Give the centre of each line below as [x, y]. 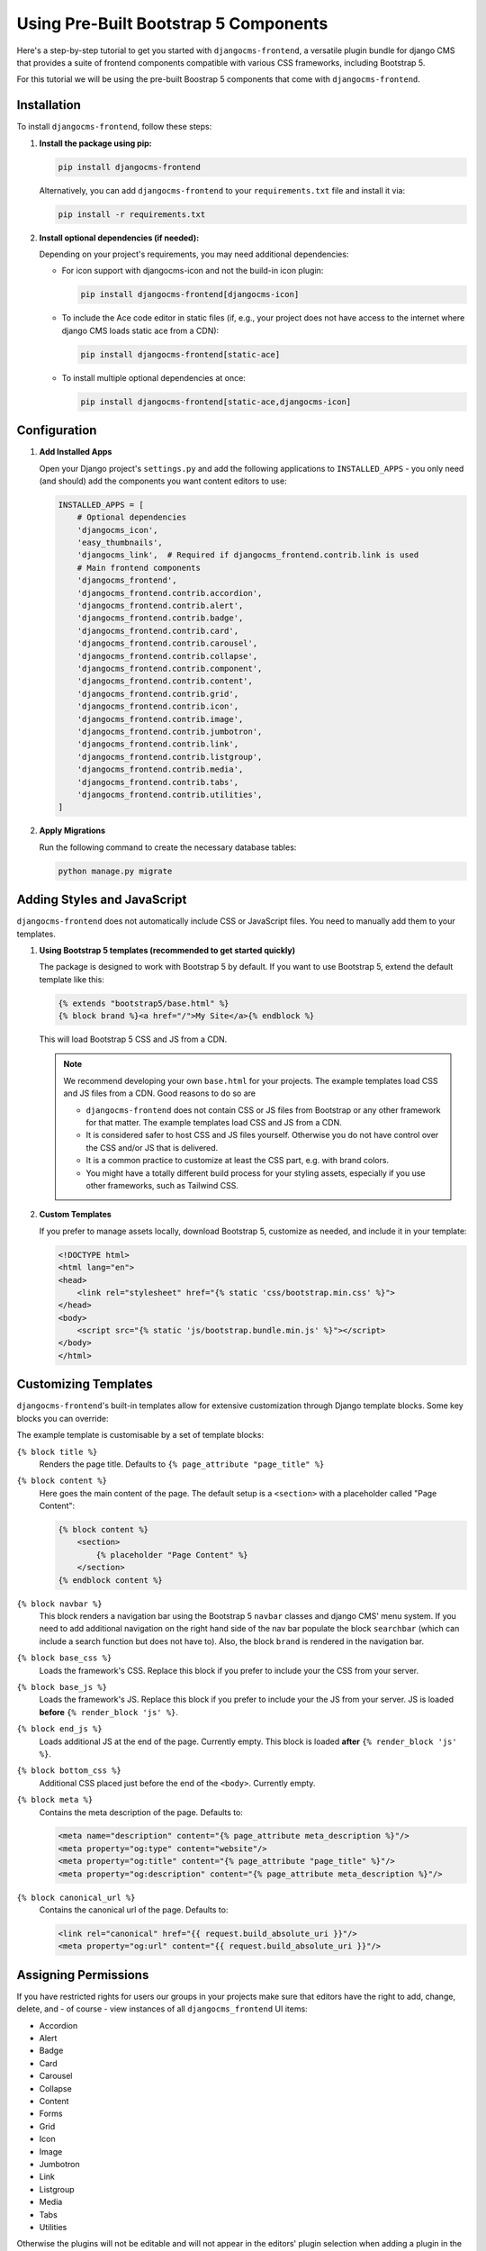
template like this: [72, 979]
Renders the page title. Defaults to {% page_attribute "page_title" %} [182, 1464]
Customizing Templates [85, 1384]
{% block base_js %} [62, 1687]
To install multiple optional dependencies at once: [154, 377]
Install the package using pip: [95, 143]
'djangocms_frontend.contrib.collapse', [167, 656]
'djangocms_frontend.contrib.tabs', [157, 782]
